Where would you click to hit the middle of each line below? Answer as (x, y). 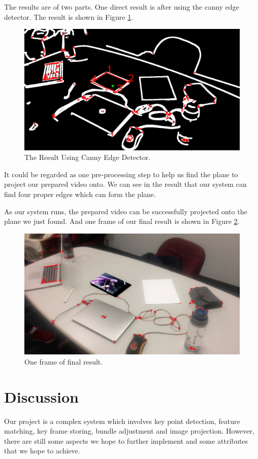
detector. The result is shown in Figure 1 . (69, 17)
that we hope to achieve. (42, 451)
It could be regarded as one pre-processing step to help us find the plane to (121, 174)
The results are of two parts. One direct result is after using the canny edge (122, 7)
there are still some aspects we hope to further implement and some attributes (126, 440)
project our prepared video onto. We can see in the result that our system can (125, 184)
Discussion (41, 396)
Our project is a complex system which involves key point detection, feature (122, 421)
